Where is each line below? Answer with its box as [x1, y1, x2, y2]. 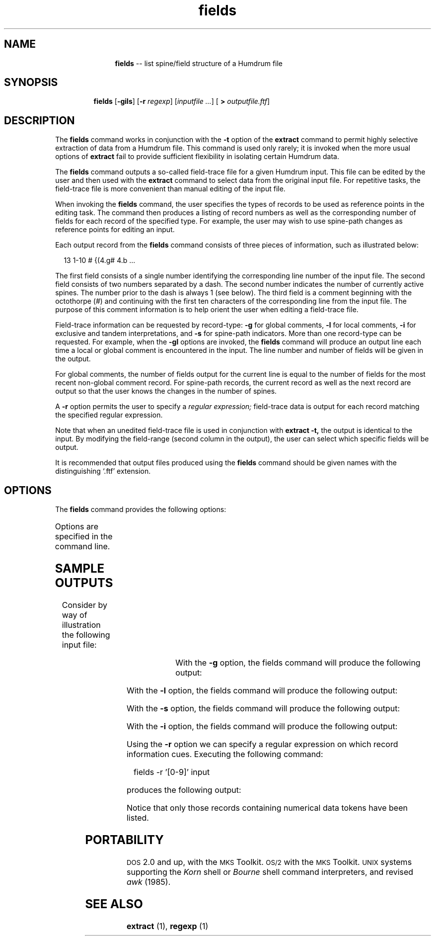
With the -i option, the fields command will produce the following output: [126, 721, 398, 731]
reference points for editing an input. [55, 225, 175, 234]
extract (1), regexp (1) [126, 921, 209, 931]
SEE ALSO [85, 896, 143, 911]
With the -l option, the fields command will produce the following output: [126, 685, 398, 695]
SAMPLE [55, 561, 105, 576]
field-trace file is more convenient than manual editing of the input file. [55, 184, 286, 193]
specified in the [55, 531, 113, 542]
